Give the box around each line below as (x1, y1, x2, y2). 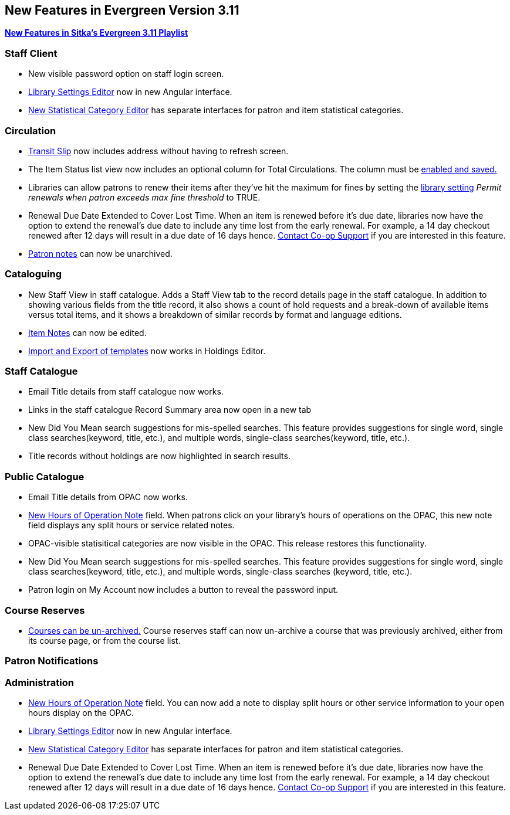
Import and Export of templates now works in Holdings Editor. (28, 345, 266, 356)
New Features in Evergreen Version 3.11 (5, 3, 239, 18)
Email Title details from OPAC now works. (28, 492, 188, 502)
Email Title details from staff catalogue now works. (28, 386, 224, 397)
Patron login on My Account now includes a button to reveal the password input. (28, 585, 339, 595)
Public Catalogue (5, 470, 85, 483)
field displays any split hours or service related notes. (28, 520, 235, 531)
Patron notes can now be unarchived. (28, 248, 173, 259)
